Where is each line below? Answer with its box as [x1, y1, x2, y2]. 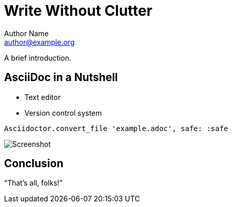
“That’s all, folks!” [4, 178, 63, 188]
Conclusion [4, 157, 64, 170]
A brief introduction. [4, 53, 72, 62]
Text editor [25, 92, 61, 101]
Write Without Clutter [4, 2, 153, 19]
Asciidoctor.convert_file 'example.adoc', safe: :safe [4, 124, 228, 133]
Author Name [4, 29, 49, 38]
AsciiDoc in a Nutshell [4, 71, 118, 84]
